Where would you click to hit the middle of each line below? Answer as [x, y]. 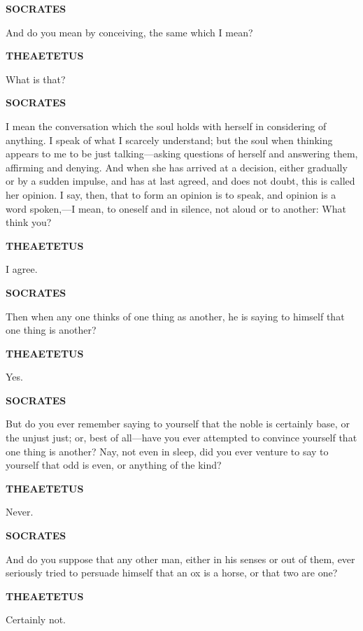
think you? [29, 222]
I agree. [22, 269]
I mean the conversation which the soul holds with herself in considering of [166, 126]
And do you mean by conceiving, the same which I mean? [129, 32]
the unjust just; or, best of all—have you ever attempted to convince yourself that [181, 438]
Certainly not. [36, 619]
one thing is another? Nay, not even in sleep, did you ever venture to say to [167, 451]
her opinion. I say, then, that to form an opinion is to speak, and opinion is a [171, 194]
